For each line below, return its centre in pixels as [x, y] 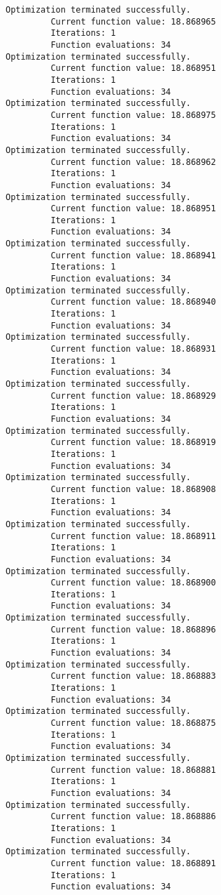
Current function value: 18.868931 [133, 349]
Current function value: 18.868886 [133, 817]
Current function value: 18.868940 [133, 302]
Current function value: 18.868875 [133, 723]
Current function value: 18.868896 [133, 629]
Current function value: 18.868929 [133, 396]
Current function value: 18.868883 [133, 676]
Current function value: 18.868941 [133, 255]
